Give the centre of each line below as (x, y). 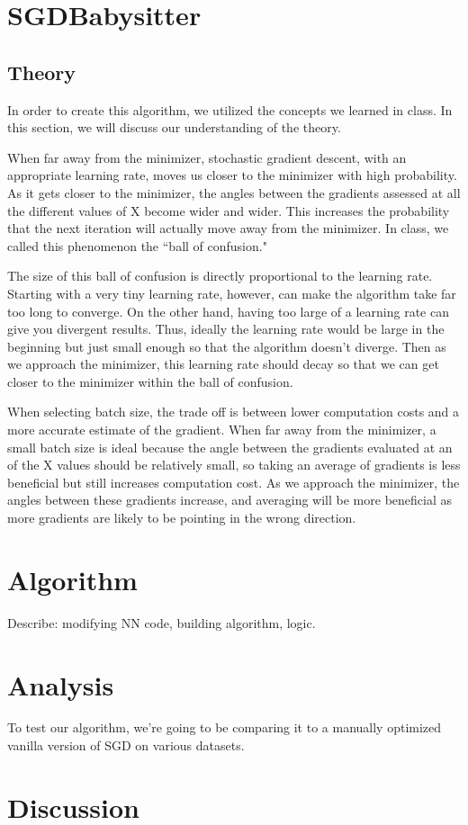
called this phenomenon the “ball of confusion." (137, 245)
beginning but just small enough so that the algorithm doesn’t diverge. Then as (227, 346)
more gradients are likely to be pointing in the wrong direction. (182, 518)
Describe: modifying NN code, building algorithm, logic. (162, 622)
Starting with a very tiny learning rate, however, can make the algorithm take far (232, 293)
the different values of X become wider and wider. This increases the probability (229, 210)
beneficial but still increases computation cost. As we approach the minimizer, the (234, 482)
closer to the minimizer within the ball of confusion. (150, 381)
